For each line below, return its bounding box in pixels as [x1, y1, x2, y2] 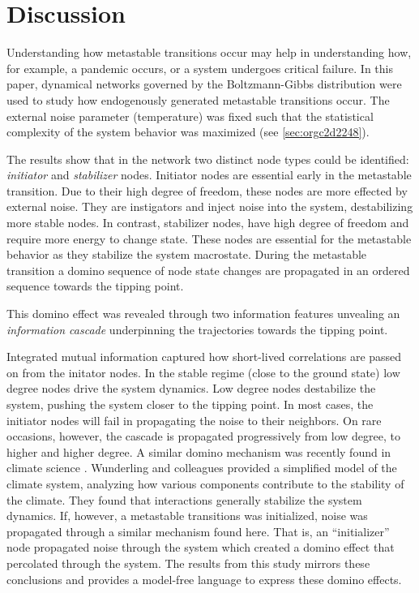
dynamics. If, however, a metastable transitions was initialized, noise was [6, 507, 368, 524]
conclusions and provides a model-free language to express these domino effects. [6, 570, 402, 587]
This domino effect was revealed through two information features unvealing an [6, 305, 400, 322]
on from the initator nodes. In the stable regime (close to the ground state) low [6, 363, 400, 380]
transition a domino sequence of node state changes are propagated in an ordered [6, 261, 410, 278]
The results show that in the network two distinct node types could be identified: [6, 150, 409, 167]
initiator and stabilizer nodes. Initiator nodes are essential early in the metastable [6, 166, 412, 183]
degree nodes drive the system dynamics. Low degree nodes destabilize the [6, 380, 376, 397]
